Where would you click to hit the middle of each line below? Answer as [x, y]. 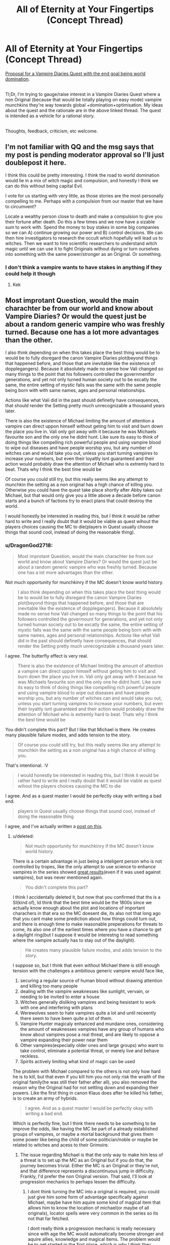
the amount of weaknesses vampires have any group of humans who [92, 1029]
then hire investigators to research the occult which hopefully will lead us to [84, 238]
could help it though [30, 274]
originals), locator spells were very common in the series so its [93, 1213]
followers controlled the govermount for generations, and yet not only [90, 619]
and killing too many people [49, 986]
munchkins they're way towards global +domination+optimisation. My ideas [84, 105]
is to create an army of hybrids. [45, 1098]
